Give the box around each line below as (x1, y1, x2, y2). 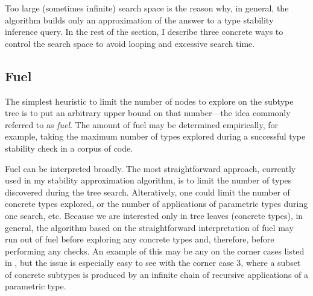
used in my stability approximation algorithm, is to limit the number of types (5, 174, 292, 187)
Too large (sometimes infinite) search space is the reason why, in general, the (5, 2, 289, 14)
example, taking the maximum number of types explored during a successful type (5, 130, 306, 143)
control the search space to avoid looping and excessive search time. (5, 37, 255, 49)
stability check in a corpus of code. (5, 141, 133, 154)
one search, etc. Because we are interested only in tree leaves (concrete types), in (5, 209, 303, 221)
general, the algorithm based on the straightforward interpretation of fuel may (5, 221, 294, 233)
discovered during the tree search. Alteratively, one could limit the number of (5, 185, 290, 198)
